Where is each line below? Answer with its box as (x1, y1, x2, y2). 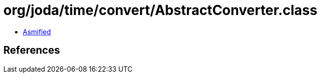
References (3, 44, 60, 57)
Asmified (23, 27, 51, 36)
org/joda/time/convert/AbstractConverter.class (3, 2, 318, 18)
